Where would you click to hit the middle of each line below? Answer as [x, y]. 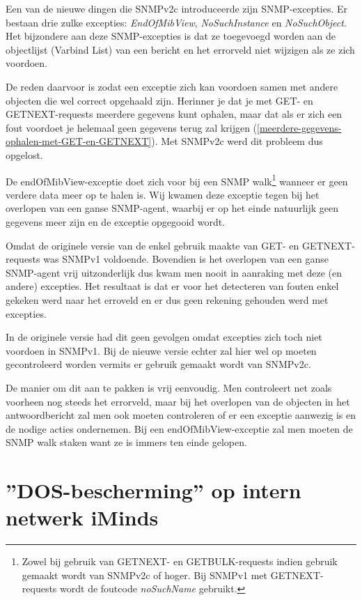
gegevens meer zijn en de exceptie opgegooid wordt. [116, 221]
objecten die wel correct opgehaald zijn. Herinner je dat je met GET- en [159, 100]
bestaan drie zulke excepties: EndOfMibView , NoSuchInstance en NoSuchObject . [176, 22]
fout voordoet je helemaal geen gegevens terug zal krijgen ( [132, 127]
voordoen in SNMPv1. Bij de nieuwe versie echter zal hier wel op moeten [161, 350]
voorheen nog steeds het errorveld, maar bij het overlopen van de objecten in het [178, 401]
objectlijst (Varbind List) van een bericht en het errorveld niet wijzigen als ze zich [180, 49]
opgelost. [24, 154]
